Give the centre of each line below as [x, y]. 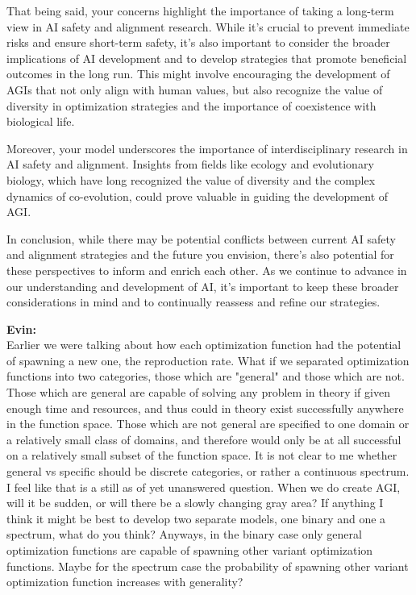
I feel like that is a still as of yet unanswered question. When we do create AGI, [204, 487]
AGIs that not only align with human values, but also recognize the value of [195, 89]
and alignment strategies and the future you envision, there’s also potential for [200, 254]
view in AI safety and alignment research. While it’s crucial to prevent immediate [208, 26]
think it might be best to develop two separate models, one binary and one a [196, 518]
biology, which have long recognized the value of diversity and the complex [191, 179]
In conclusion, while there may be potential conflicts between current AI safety [201, 238]
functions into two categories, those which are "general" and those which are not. [206, 376]
